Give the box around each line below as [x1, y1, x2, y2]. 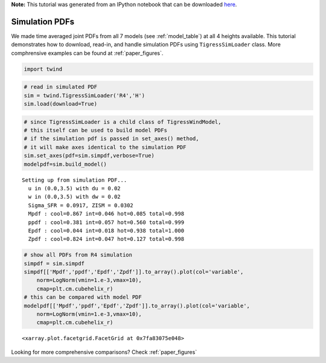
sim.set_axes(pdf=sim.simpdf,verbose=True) [24, 152, 155, 159]
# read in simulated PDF [24, 83, 98, 91]
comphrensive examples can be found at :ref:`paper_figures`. [11, 49, 164, 57]
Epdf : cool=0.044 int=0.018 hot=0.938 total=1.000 [28, 227, 184, 234]
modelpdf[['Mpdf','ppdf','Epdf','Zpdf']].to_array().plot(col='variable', [24, 302, 251, 309]
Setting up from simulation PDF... [22, 176, 127, 184]
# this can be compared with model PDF [24, 294, 142, 301]
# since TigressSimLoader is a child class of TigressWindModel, [24, 118, 222, 125]
